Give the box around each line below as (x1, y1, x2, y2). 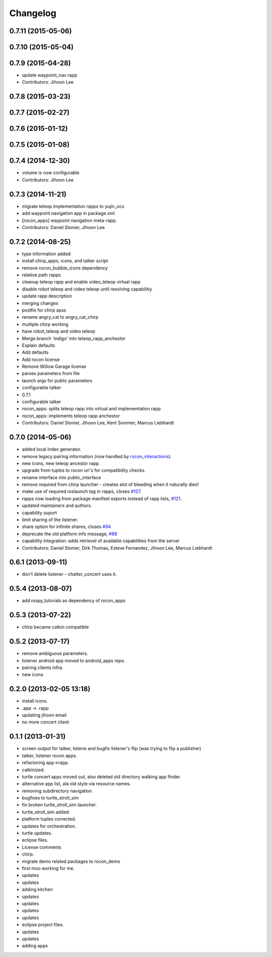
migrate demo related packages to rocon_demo (22, 858, 120, 864)
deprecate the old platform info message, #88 (22, 531, 117, 537)
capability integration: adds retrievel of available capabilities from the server (22, 538, 180, 544)
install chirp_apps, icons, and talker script (22, 258, 108, 264)
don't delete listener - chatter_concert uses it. (22, 571, 117, 577)
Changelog (9, 8, 56, 19)
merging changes (22, 300, 58, 306)
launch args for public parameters (22, 378, 93, 384)
